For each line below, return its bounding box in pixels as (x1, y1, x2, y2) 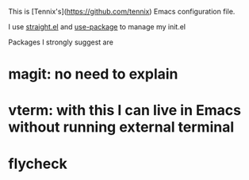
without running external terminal (8, 118, 235, 136)
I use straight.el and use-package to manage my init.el (8, 22, 186, 31)
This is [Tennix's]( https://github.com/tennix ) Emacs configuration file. (8, 7, 236, 16)
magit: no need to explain (8, 65, 178, 83)
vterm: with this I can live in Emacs (8, 101, 242, 120)
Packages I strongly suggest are (8, 37, 113, 47)
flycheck (8, 155, 67, 173)
